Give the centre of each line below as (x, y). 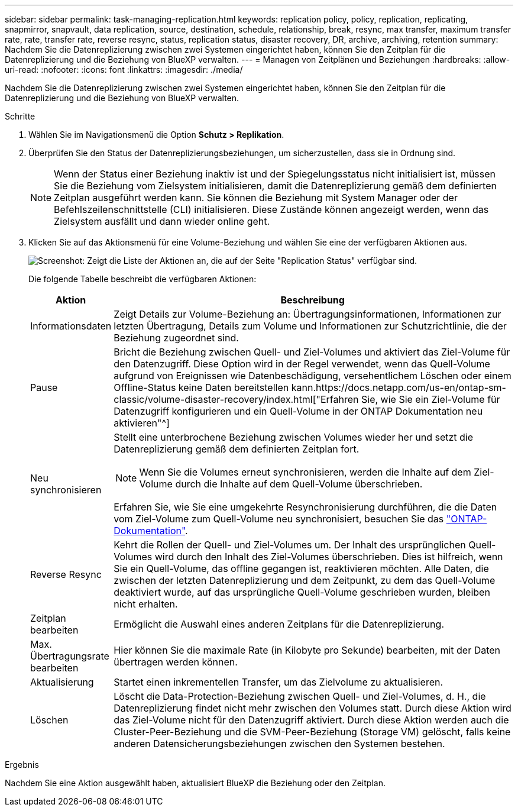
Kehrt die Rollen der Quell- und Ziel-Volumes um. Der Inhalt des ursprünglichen (290, 545)
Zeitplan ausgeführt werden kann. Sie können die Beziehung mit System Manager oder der (256, 198)
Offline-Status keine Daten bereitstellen (201, 387)
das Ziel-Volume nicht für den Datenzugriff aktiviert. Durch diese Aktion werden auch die (311, 720)
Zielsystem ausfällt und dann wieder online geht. (162, 221)
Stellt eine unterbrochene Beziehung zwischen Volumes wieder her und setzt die (294, 437)
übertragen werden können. (176, 662)
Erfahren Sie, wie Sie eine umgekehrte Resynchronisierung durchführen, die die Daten (305, 507)
